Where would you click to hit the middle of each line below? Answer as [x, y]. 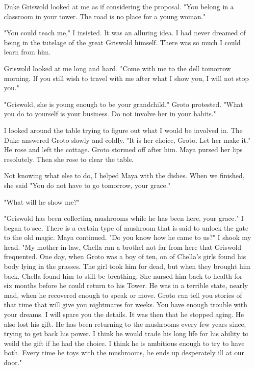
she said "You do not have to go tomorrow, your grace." [87, 185]
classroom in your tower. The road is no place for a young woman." [105, 16]
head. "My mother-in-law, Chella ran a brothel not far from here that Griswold [123, 247]
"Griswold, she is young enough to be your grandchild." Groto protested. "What [124, 104]
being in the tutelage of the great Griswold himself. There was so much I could [122, 42]
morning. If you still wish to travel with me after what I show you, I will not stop [127, 78]
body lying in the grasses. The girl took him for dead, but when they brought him [127, 266]
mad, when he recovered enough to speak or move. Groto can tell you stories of [123, 295]
